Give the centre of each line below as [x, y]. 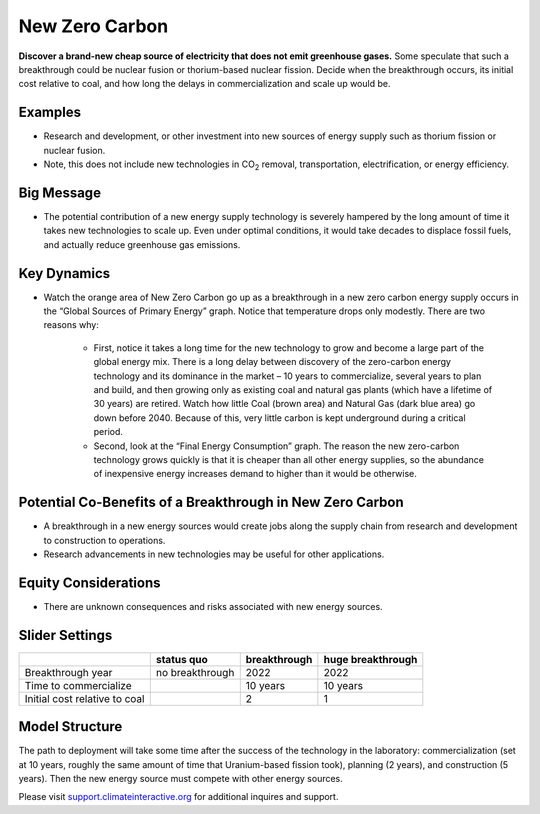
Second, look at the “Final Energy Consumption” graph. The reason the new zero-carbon [276, 446]
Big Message [60, 192]
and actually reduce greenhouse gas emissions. [142, 244]
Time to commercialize [78, 685]
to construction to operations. [104, 540]
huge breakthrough [370, 659]
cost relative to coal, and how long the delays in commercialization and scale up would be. [204, 84]
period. [108, 432]
